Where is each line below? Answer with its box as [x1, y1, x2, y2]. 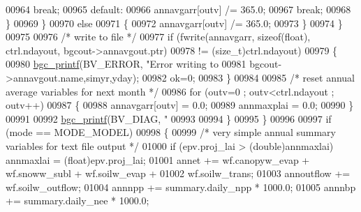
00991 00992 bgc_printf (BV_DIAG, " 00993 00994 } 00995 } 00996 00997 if [6, 111, 332, 126]
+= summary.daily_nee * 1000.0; [6, 193, 149, 208]
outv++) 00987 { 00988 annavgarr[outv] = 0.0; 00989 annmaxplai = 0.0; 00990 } [6, 98, 354, 112]
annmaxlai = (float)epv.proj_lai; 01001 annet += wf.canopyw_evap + [6, 152, 310, 167]
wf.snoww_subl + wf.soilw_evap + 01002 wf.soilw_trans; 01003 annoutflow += [6, 166, 351, 181]
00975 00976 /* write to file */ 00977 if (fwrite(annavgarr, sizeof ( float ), [6, 29, 311, 44]
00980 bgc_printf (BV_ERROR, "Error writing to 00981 [6, 56, 246, 71]
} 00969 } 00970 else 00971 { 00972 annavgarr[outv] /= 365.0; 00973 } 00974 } [6, 15, 343, 30]
